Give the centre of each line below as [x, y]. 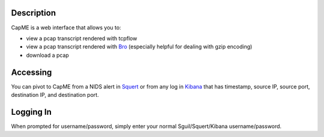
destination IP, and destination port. [55, 95]
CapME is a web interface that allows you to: [66, 28]
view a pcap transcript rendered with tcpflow [82, 38]
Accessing [31, 72]
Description [34, 13]
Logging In [31, 112]
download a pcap [47, 55]
